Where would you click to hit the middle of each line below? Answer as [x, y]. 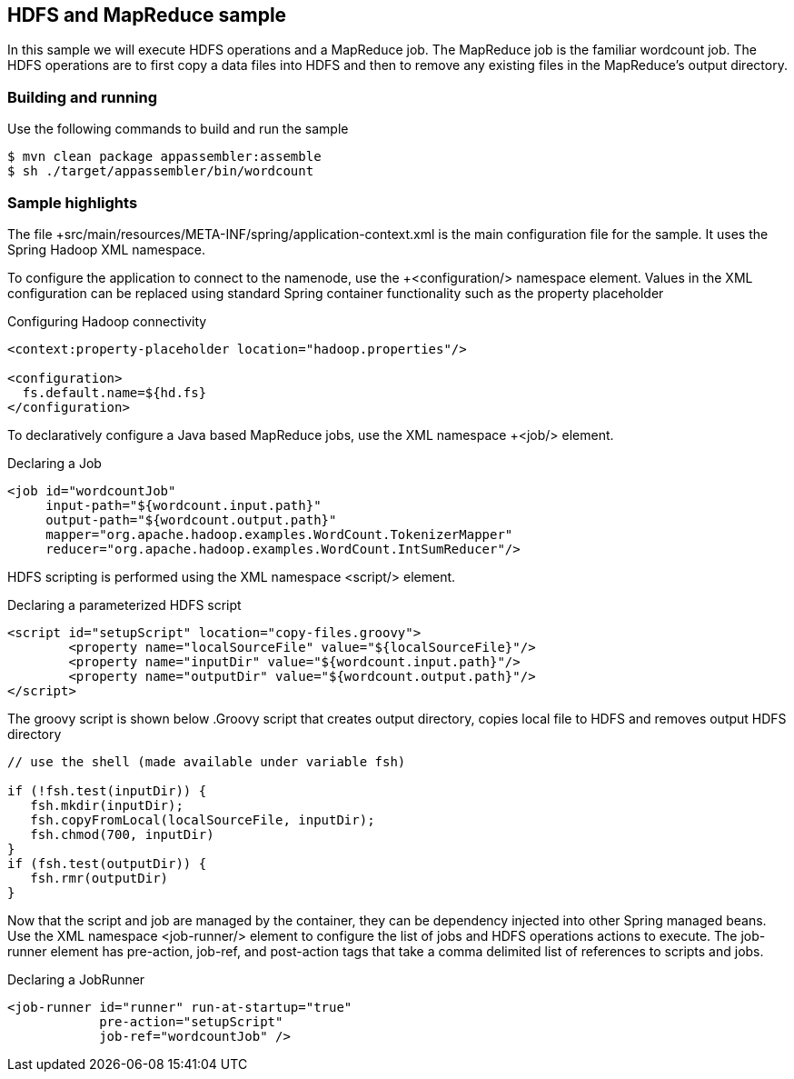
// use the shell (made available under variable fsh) [207, 761]
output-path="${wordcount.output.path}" [191, 520]
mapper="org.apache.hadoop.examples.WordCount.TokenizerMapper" [279, 534]
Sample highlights [73, 202]
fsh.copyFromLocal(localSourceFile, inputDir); [203, 819]
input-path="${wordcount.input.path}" [184, 505]
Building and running [83, 97]
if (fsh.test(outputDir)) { [107, 863]
